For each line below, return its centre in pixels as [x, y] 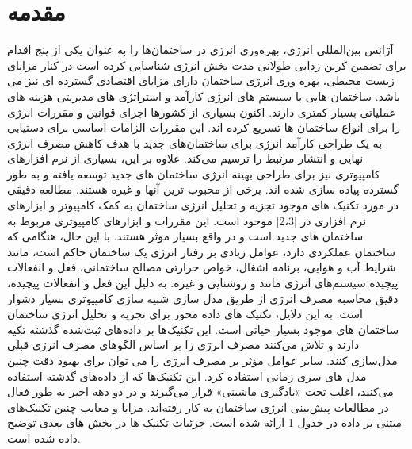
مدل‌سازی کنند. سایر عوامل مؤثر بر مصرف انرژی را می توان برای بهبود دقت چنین [202, 360]
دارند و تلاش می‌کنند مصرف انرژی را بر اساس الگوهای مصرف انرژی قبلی [183, 345]
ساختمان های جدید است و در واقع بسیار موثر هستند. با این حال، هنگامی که [185, 236]
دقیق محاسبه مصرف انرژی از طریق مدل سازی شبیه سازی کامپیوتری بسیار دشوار [203, 298]
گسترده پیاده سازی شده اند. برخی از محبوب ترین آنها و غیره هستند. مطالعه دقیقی [203, 189]
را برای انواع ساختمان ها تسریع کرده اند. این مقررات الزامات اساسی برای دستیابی [204, 127]
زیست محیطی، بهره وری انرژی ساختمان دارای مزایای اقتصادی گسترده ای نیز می [201, 81]
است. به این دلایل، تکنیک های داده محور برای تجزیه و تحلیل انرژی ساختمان [185, 314]
